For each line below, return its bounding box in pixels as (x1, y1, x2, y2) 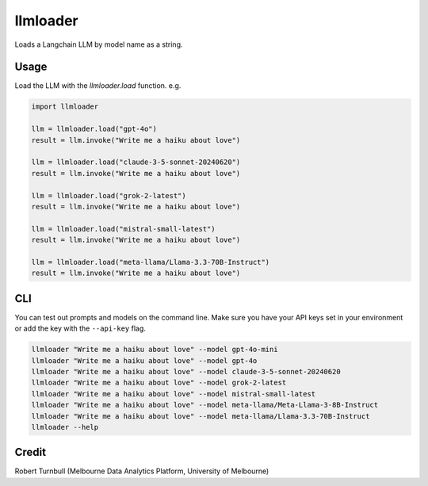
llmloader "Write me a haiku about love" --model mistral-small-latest (31, 389, 316, 398)
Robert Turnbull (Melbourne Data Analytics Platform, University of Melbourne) (14, 466, 269, 476)
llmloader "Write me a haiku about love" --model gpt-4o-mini (31, 345, 278, 354)
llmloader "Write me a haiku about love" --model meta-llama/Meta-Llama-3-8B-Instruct (31, 400, 379, 410)
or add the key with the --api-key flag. (14, 323, 147, 333)
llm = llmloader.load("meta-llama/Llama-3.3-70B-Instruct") (31, 258, 270, 266)
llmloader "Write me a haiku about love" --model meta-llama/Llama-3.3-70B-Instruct (31, 411, 370, 420)
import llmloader (31, 102, 99, 111)
